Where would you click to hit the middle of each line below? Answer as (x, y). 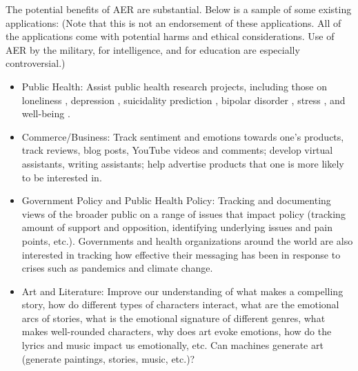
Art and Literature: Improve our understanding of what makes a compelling (182, 291)
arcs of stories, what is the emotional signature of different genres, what (173, 318)
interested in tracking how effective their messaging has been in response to (181, 254)
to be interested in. (62, 177)
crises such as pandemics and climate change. (117, 268)
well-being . (46, 113)
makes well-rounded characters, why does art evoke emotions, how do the (177, 331)
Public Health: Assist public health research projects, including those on (174, 86)
